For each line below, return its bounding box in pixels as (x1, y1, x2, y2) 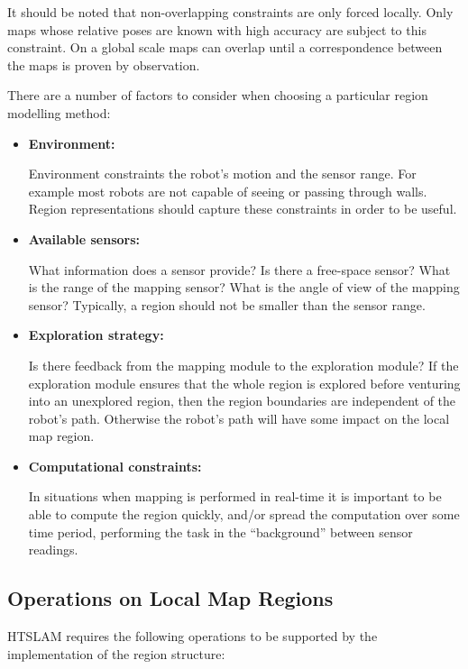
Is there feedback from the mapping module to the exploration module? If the (28, 355, 459, 374)
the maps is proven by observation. (7, 55, 200, 74)
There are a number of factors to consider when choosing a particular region (7, 86, 428, 105)
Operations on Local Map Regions (7, 584, 334, 612)
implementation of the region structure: (7, 644, 225, 663)
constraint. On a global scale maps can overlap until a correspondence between (7, 38, 443, 57)
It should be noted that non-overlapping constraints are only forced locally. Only (7, 3, 454, 21)
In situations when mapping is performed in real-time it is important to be (28, 487, 442, 506)
